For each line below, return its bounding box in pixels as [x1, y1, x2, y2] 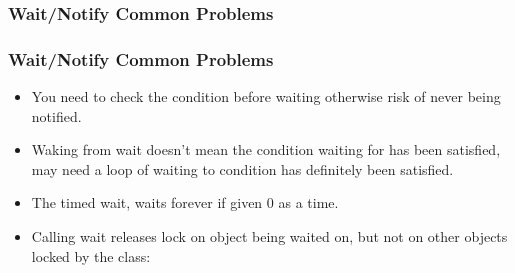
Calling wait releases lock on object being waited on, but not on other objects [31, 226, 508, 247]
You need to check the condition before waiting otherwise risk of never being [31, 86, 501, 107]
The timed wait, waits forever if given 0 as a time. [31, 192, 339, 213]
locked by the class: [31, 245, 151, 266]
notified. [31, 105, 82, 126]
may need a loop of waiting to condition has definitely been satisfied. [31, 158, 454, 179]
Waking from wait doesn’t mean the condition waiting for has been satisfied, [31, 139, 501, 160]
